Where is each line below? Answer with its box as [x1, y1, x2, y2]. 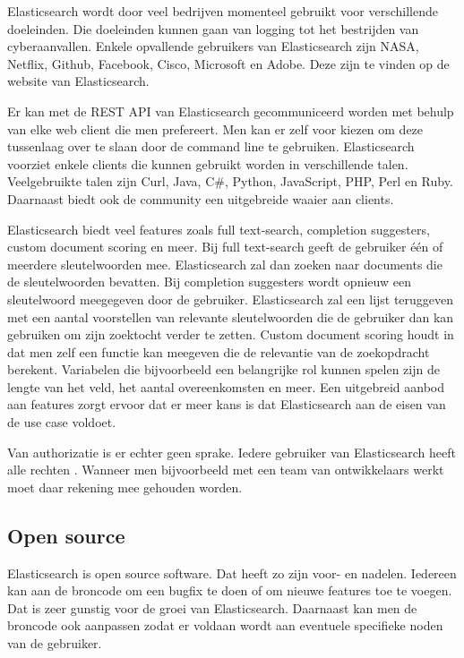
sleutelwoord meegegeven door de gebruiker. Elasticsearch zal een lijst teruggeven [7, 289, 454, 308]
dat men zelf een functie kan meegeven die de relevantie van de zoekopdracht [7, 342, 430, 361]
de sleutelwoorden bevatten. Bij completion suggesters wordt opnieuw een [7, 272, 411, 291]
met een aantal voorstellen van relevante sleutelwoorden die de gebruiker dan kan [7, 307, 454, 326]
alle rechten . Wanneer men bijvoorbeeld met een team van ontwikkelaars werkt [7, 460, 444, 479]
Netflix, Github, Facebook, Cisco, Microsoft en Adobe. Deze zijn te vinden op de [7, 54, 450, 73]
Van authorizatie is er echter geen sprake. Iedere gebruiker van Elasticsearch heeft [7, 442, 456, 461]
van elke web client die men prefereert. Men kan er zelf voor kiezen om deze [7, 119, 424, 138]
